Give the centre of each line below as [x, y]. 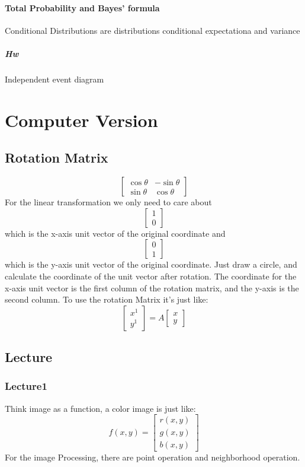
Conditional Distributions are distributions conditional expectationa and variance [152, 30]
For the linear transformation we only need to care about [108, 202]
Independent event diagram [54, 79]
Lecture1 [26, 386]
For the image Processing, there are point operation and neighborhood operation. [152, 457]
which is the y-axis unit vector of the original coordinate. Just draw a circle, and [151, 264]
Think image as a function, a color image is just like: [100, 408]
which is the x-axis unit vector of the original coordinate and [115, 233]
